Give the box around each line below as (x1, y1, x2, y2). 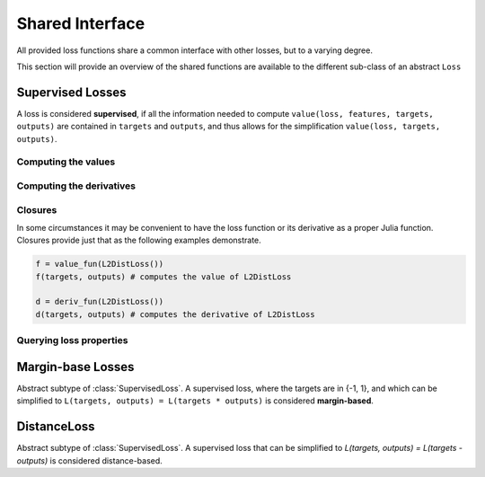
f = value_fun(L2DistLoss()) (35, 259, 164, 269)
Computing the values (16, 155, 116, 168)
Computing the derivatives (16, 180, 137, 192)
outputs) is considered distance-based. (16, 455, 163, 466)
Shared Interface (16, 13, 145, 33)
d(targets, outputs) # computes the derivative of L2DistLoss (35, 309, 315, 319)
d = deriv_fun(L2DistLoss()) (35, 296, 164, 307)
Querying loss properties (16, 334, 128, 347)
